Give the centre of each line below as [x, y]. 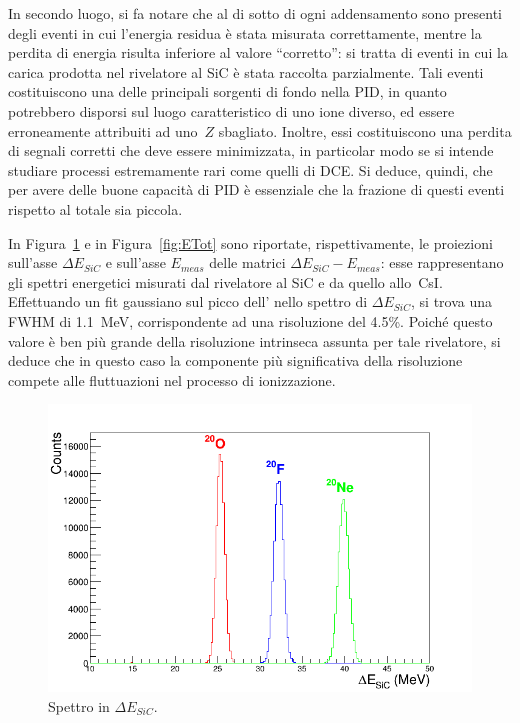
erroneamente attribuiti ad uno [103, 130]
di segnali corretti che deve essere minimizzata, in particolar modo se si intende [251, 150]
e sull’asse [135, 262]
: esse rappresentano [442, 262]
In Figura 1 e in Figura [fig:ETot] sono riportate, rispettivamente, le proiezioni [250, 242]
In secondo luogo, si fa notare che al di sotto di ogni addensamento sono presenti [255, 13]
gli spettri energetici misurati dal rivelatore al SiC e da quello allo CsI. [225, 281]
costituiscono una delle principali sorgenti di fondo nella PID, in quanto [227, 91]
